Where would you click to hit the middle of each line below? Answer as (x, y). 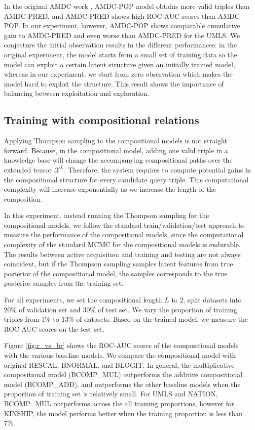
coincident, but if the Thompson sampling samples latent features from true (119, 264)
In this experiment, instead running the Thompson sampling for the (107, 215)
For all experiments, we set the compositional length (83, 300)
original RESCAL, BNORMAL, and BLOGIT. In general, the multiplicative (119, 365)
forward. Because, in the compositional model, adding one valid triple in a (116, 150)
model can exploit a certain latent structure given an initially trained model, (120, 64)
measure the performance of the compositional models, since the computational (124, 235)
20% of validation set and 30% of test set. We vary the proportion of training (121, 309)
